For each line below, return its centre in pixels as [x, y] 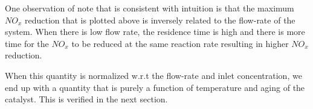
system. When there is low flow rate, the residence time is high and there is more [155, 32]
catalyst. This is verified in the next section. [86, 99]
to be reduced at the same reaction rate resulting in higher [180, 43]
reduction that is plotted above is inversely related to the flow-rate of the [160, 20]
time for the [27, 43]
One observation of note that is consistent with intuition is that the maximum [150, 8]
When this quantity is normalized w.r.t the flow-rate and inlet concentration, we [153, 75]
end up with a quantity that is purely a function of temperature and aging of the [155, 87]
